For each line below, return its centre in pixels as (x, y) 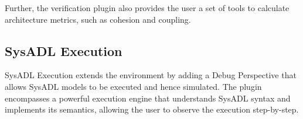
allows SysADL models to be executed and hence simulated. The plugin (133, 86)
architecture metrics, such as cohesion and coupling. (98, 19)
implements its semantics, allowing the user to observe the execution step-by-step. (152, 109)
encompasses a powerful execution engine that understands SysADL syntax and (148, 98)
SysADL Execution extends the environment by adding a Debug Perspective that (151, 75)
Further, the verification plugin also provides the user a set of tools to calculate (147, 8)
